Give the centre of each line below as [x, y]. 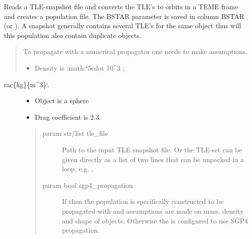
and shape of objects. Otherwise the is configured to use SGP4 [155, 220]
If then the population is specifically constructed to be [143, 201]
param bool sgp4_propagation [88, 185]
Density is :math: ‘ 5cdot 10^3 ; [80, 67]
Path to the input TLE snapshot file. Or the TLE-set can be [152, 149]
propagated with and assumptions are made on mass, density [153, 211]
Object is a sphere [62, 101]
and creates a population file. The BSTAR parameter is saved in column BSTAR [124, 16]
